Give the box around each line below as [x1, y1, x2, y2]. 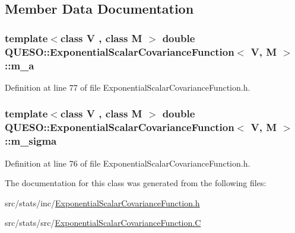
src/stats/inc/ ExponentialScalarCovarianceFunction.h [5, 196, 200, 209]
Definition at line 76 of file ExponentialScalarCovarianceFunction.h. [5, 157, 250, 169]
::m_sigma [5, 133, 57, 148]
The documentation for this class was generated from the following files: [5, 177, 267, 189]
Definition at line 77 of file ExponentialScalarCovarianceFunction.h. [5, 81, 250, 93]
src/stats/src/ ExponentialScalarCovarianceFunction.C [5, 216, 201, 229]
